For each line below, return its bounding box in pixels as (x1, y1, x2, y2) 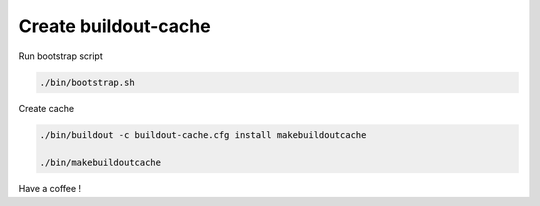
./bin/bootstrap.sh (39, 76, 135, 88)
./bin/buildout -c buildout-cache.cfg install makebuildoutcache (39, 129, 367, 140)
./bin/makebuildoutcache (39, 157, 162, 169)
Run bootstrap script (18, 50, 104, 62)
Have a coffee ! (18, 183, 82, 195)
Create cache (18, 102, 75, 114)
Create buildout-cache (18, 15, 211, 37)
